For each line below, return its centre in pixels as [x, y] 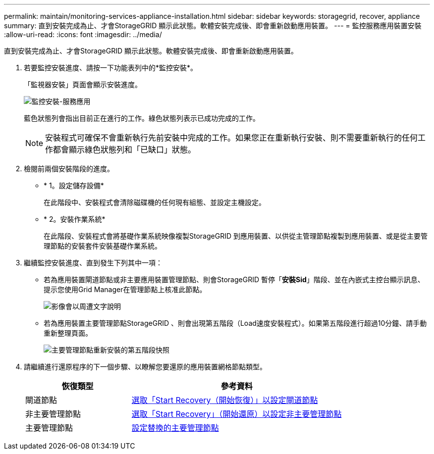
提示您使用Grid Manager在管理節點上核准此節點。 [125, 289]
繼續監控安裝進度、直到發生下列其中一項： [93, 263]
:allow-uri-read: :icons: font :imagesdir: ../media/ [83, 34]
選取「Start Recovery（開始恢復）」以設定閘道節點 [225, 400]
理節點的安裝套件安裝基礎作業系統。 [103, 246]
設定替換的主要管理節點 [175, 428]
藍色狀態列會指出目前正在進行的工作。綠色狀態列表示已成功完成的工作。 [142, 118]
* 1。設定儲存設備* [74, 185]
